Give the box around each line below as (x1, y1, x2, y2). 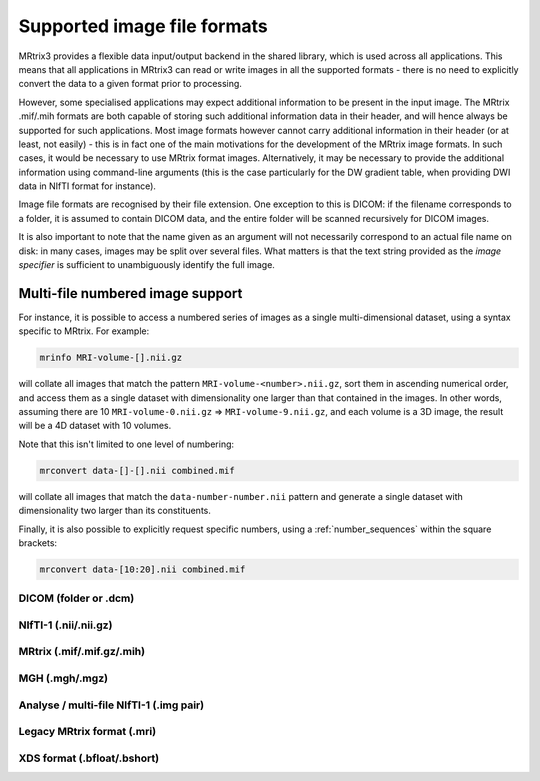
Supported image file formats (18, 15, 269, 37)
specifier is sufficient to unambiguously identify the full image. (18, 259, 275, 271)
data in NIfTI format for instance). (18, 180, 157, 192)
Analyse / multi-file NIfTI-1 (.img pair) (18, 698, 205, 712)
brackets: (18, 536, 58, 549)
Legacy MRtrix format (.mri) (18, 725, 157, 739)
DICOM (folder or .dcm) (18, 591, 135, 605)
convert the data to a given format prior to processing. (18, 78, 242, 90)
